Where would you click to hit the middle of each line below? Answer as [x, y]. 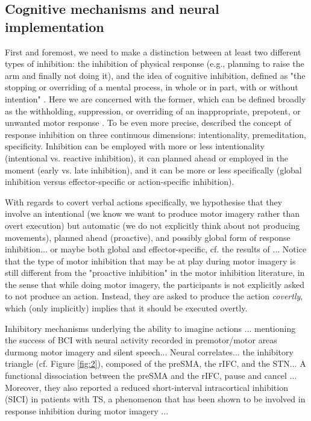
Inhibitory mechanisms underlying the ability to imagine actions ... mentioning [150, 328]
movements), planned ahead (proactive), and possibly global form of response [148, 237]
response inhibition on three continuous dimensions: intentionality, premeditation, [155, 134]
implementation [55, 26]
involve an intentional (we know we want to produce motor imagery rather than [152, 214]
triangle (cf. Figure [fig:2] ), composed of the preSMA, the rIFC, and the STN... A [155, 363]
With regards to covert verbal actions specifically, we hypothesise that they [144, 201]
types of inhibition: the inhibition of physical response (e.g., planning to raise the [155, 64]
